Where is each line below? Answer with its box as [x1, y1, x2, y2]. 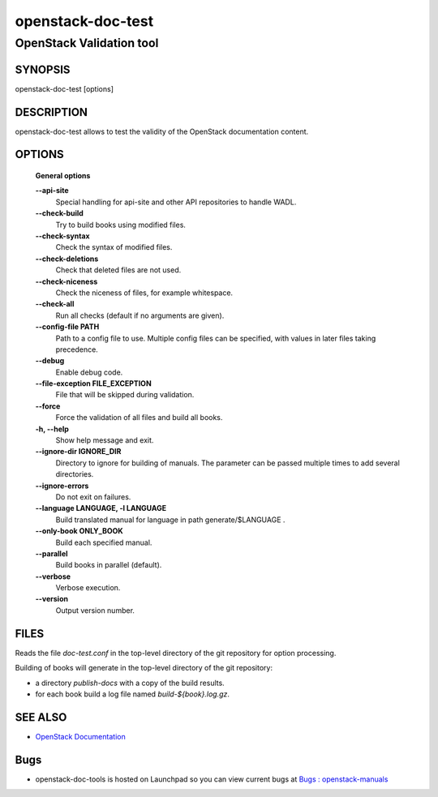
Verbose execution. [55, 583, 121, 593]
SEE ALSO [15, 710, 67, 724]
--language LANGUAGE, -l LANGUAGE [35, 503, 166, 513]
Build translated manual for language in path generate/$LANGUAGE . [55, 515, 286, 525]
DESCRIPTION [15, 105, 88, 119]
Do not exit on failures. [55, 491, 131, 502]
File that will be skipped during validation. [55, 390, 195, 400]
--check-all [35, 299, 75, 309]
